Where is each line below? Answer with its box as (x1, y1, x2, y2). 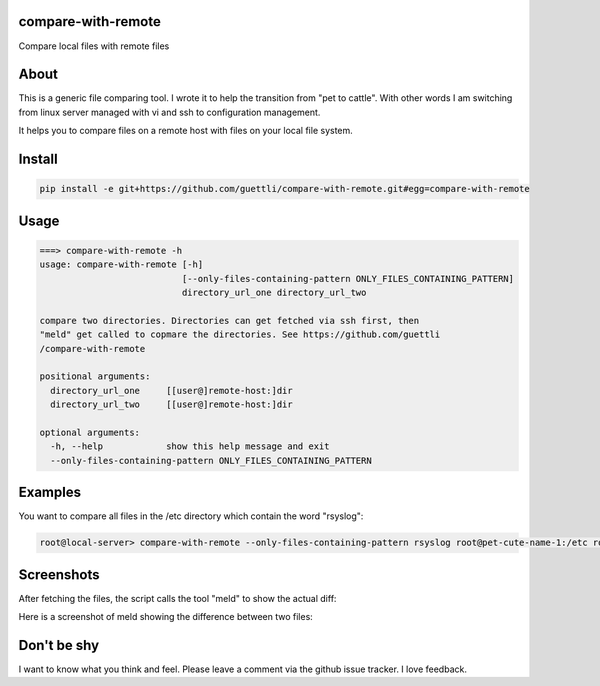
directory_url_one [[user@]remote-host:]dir (50, 385, 294, 396)
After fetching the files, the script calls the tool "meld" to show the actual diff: (18, 592, 337, 604)
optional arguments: (39, 426, 140, 438)
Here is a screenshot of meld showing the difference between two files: (18, 611, 314, 623)
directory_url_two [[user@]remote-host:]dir (50, 399, 294, 410)
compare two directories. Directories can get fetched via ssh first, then (39, 315, 420, 326)
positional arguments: (39, 371, 151, 382)
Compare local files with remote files (18, 40, 170, 52)
